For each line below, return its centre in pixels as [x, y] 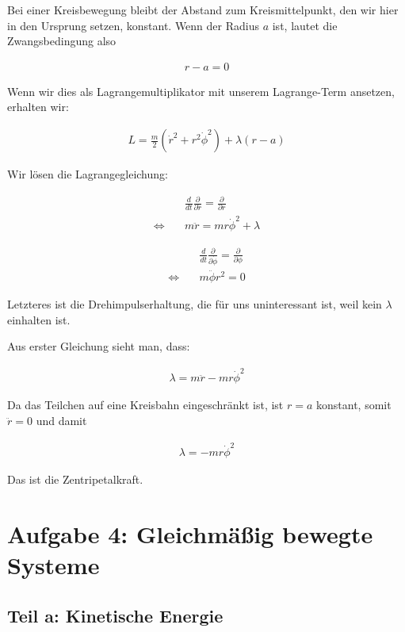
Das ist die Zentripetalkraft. [75, 479]
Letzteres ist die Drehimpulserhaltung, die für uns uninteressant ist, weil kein [195, 303]
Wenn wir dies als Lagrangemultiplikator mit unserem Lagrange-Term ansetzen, [201, 91]
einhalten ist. [39, 319]
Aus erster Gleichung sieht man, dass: [99, 346]
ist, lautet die [305, 25]
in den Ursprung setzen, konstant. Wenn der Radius [133, 25]
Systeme [53, 565]
